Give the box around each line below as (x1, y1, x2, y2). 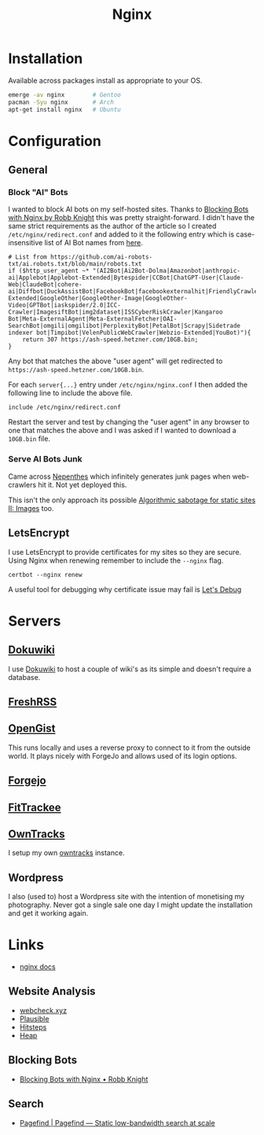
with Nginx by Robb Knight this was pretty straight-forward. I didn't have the (8, 213, 255, 222)
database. (8, 672, 41, 681)
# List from (8, 253, 47, 261)
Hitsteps (19, 1022, 47, 1031)
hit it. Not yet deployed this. (38, 479, 127, 489)
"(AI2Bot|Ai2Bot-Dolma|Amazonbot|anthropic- (92, 267, 241, 275)
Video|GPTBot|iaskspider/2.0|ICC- (8, 301, 122, 310)
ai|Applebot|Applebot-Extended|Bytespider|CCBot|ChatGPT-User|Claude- (8, 274, 244, 282)
